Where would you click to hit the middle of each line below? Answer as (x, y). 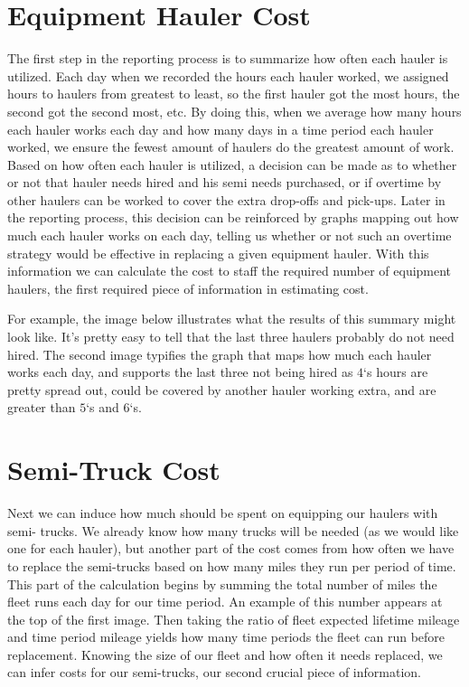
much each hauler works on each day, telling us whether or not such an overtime (230, 235)
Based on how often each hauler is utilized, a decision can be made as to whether (232, 164)
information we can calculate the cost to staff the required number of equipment (230, 271)
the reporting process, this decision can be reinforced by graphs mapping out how (233, 217)
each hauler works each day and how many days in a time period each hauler (220, 129)
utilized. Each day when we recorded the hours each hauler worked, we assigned (228, 75)
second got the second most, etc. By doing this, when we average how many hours (234, 111)
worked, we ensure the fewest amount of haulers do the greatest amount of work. (231, 147)
